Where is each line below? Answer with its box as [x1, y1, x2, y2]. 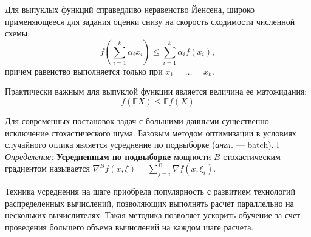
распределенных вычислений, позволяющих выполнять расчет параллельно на [5, 196, 294, 209]
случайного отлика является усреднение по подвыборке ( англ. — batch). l [5, 138, 279, 151]
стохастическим [223, 150, 281, 162]
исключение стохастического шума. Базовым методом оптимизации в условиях [5, 126, 296, 139]
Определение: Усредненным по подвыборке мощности [5, 150, 211, 162]
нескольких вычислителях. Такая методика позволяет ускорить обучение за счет [5, 209, 301, 221]
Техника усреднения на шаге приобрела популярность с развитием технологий [5, 185, 295, 198]
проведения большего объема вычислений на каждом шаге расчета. [5, 220, 254, 233]
